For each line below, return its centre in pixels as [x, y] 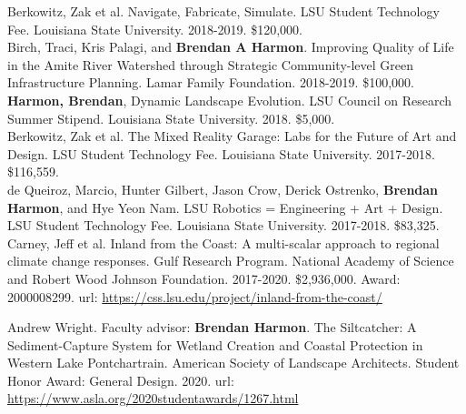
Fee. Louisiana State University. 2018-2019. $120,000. [155, 29]
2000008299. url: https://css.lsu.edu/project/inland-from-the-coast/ [195, 296]
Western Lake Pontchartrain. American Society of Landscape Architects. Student [233, 363]
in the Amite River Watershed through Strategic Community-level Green [211, 64]
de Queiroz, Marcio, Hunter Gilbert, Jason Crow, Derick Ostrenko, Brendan [223, 189]
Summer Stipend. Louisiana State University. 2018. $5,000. [171, 118]
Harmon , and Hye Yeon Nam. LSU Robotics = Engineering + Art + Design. [225, 207]
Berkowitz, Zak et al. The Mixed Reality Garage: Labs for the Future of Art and [232, 136]
